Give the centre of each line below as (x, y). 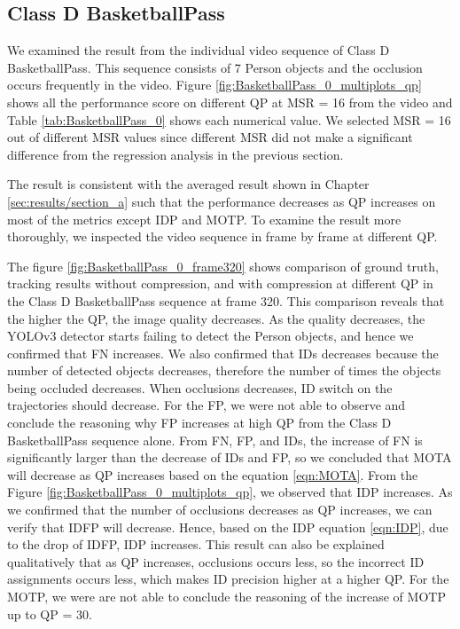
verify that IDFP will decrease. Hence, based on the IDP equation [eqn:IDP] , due (228, 527)
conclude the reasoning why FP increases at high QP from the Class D (199, 423)
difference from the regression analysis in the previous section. (175, 154)
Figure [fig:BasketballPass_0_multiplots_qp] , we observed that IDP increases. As (230, 492)
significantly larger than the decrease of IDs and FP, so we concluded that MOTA (230, 457)
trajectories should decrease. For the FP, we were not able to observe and (207, 405)
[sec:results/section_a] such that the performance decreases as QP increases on (222, 201)
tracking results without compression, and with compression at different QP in (220, 283)
